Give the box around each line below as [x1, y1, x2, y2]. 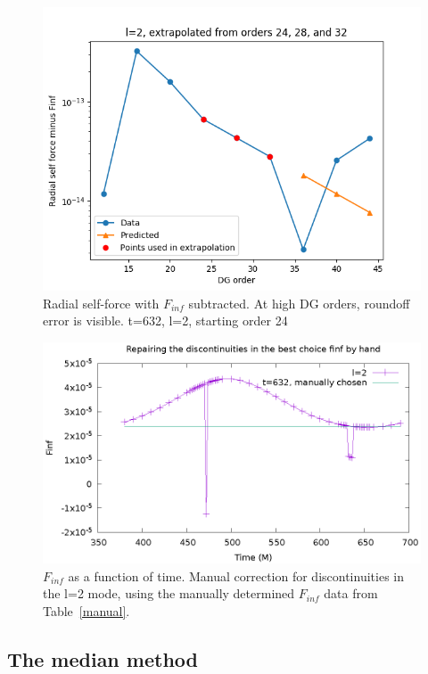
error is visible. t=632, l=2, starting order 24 [43, 311, 288, 330]
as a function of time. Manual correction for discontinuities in [68, 566, 404, 585]
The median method [7, 645, 198, 672]
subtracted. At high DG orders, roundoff [188, 293, 410, 312]
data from [324, 584, 378, 603]
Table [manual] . [43, 601, 130, 620]
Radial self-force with [43, 293, 160, 312]
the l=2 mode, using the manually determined [43, 584, 295, 603]
